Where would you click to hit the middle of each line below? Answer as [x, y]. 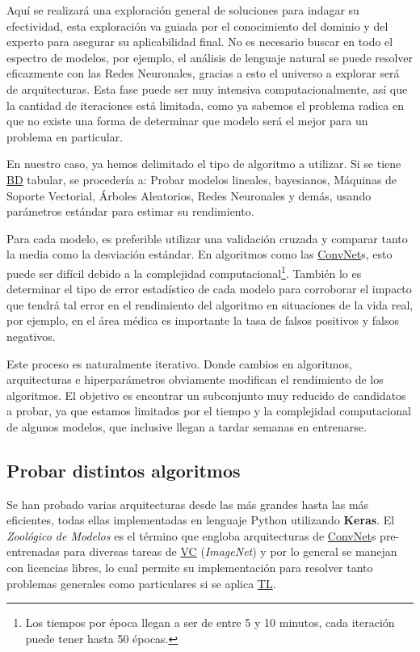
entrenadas [33, 551]
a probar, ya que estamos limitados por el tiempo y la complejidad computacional [209, 411]
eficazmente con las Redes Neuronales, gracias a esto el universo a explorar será [203, 73]
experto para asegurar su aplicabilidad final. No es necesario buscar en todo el [200, 42]
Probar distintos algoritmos [124, 470]
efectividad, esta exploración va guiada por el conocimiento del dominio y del [197, 25]
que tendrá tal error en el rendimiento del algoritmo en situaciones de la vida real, [210, 304]
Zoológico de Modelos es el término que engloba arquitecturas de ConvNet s [191, 535]
